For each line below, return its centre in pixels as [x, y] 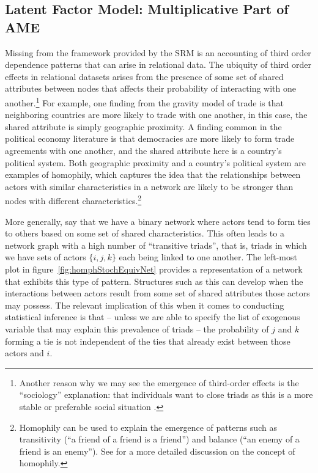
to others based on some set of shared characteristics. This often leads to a [145, 233]
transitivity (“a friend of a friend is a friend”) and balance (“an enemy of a [159, 439]
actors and [24, 353]
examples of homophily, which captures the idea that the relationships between [153, 174]
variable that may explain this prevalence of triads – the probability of [137, 328]
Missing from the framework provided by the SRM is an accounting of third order [158, 52]
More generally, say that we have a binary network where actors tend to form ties [158, 221]
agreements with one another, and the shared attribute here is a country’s [143, 150]
